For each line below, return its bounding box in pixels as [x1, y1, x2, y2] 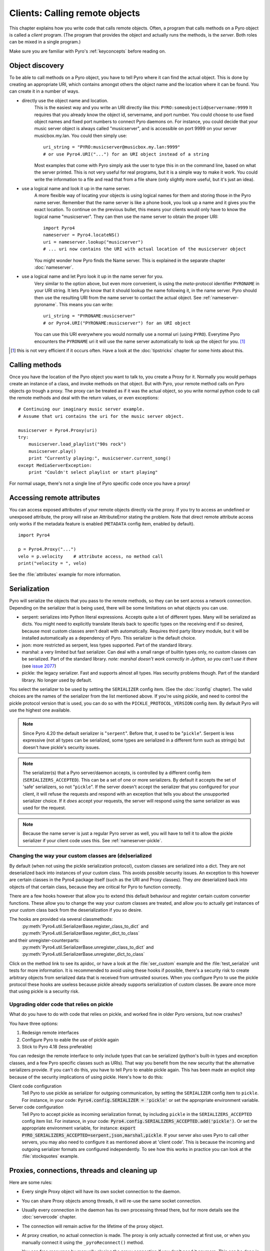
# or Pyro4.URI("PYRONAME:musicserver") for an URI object [43, 320, 191, 326]
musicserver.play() [28, 448, 76, 454]
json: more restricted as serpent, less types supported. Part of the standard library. [21, 642, 192, 648]
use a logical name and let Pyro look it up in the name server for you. [21, 273, 163, 280]
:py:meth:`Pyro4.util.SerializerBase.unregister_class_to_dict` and [21, 944, 154, 950]
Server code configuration [9, 1104, 63, 1110]
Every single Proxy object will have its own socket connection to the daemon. [21, 1188, 181, 1194]
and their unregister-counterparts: [9, 937, 80, 943]
